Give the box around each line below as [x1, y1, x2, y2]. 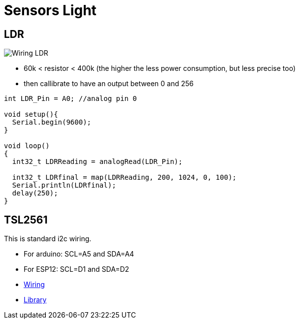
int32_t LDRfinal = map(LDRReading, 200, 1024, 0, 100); [12, 173, 237, 182]
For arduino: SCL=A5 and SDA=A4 [24, 250, 134, 258]
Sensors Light [4, 2, 97, 19]
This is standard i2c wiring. [4, 234, 92, 243]
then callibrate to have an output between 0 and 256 [24, 79, 194, 88]
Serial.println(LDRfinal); [12, 181, 116, 190]
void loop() [4, 142, 50, 150]
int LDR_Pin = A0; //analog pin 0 [4, 95, 137, 103]
